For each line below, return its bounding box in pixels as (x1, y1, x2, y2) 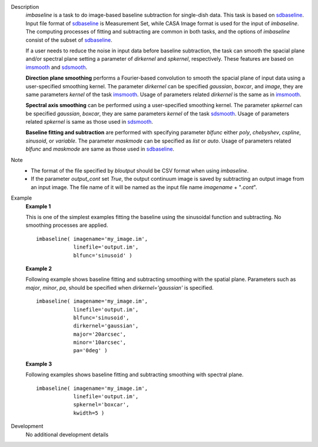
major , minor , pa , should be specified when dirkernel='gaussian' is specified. (25, 284, 214, 291)
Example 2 (25, 265, 52, 272)
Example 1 (25, 203, 51, 210)
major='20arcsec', (73, 330, 127, 337)
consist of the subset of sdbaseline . (25, 36, 113, 44)
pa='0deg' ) (73, 347, 108, 354)
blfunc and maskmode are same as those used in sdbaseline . (25, 145, 175, 153)
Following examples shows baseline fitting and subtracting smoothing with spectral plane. (25, 371, 244, 378)
